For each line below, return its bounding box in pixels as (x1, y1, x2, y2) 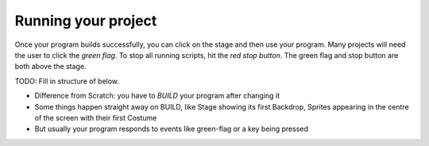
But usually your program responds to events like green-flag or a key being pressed (34, 124, 309, 134)
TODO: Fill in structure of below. (14, 76, 119, 86)
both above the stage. (14, 62, 87, 71)
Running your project (14, 12, 157, 29)
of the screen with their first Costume (34, 113, 157, 122)
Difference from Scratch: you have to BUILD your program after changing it (34, 91, 280, 101)
